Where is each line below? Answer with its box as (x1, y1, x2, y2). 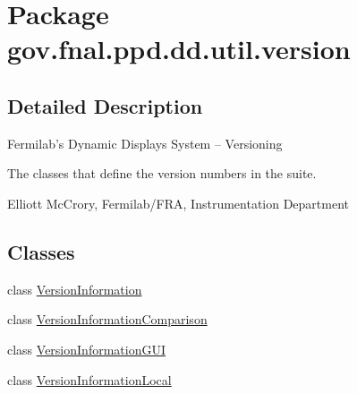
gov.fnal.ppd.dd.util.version (7, 30, 351, 67)
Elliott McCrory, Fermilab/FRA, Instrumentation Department (7, 193, 350, 212)
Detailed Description (7, 91, 203, 119)
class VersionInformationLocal (7, 370, 172, 389)
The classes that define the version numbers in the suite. (7, 164, 317, 183)
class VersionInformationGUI (7, 339, 166, 358)
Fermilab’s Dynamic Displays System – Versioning (7, 133, 283, 152)
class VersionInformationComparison (7, 310, 208, 329)
